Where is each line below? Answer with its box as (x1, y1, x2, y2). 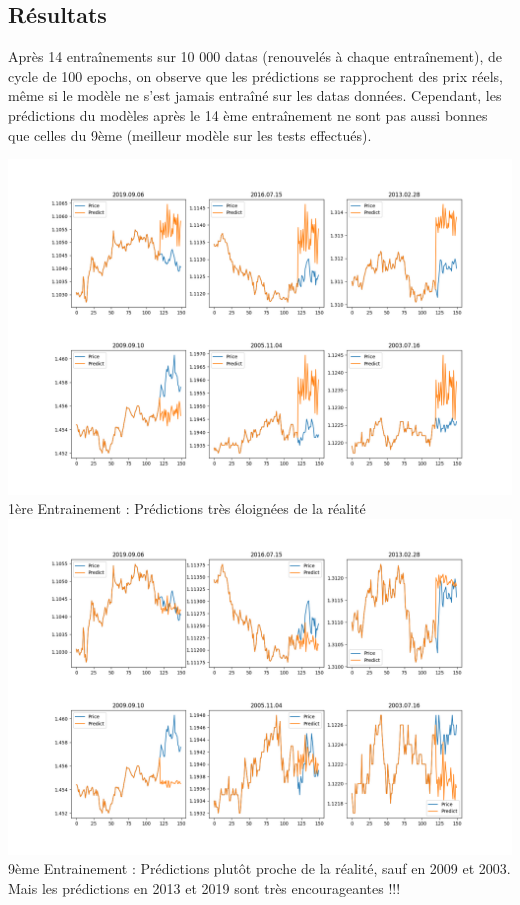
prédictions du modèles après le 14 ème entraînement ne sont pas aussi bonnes (8, 104, 488, 125)
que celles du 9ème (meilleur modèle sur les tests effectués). (8, 124, 372, 145)
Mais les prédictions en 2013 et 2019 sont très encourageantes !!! (8, 877, 401, 898)
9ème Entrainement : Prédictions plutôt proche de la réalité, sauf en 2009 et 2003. (8, 858, 511, 879)
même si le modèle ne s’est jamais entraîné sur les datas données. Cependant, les (8, 85, 502, 106)
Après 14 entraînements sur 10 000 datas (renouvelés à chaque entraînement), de (8, 46, 503, 67)
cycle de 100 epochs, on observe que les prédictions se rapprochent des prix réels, (8, 65, 503, 86)
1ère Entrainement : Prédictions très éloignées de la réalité (8, 498, 366, 519)
